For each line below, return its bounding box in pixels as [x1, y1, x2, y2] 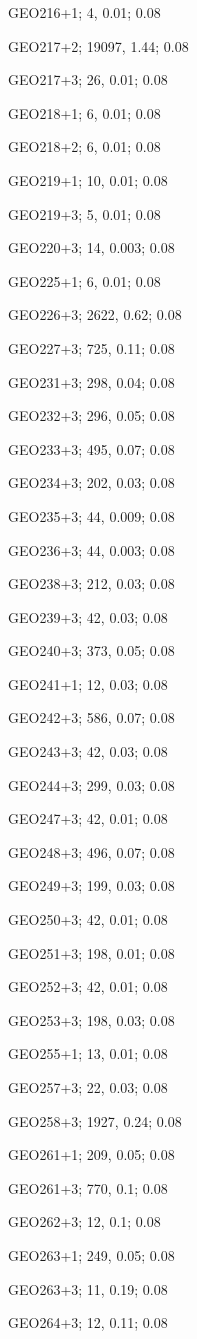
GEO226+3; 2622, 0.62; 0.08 [8, 304, 182, 325]
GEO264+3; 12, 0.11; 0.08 [8, 1312, 168, 1333]
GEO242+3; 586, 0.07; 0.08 [8, 707, 175, 728]
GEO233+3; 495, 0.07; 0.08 [8, 438, 175, 459]
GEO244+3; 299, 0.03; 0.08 [8, 774, 175, 795]
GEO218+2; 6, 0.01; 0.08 [8, 136, 161, 157]
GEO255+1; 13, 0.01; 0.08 [8, 1043, 168, 1064]
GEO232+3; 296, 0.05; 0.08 [8, 405, 175, 426]
